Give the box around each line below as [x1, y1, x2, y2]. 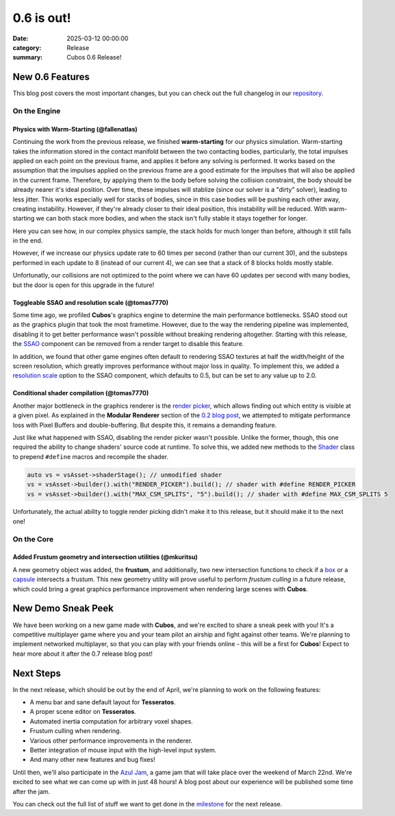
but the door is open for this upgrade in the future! [12, 281, 155, 289]
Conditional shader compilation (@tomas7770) [12, 389, 149, 397]
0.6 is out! [12, 10, 71, 25]
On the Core [12, 534, 54, 544]
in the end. [12, 236, 43, 245]
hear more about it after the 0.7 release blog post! [12, 650, 153, 658]
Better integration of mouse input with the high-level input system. [29, 745, 217, 754]
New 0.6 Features [12, 71, 90, 83]
